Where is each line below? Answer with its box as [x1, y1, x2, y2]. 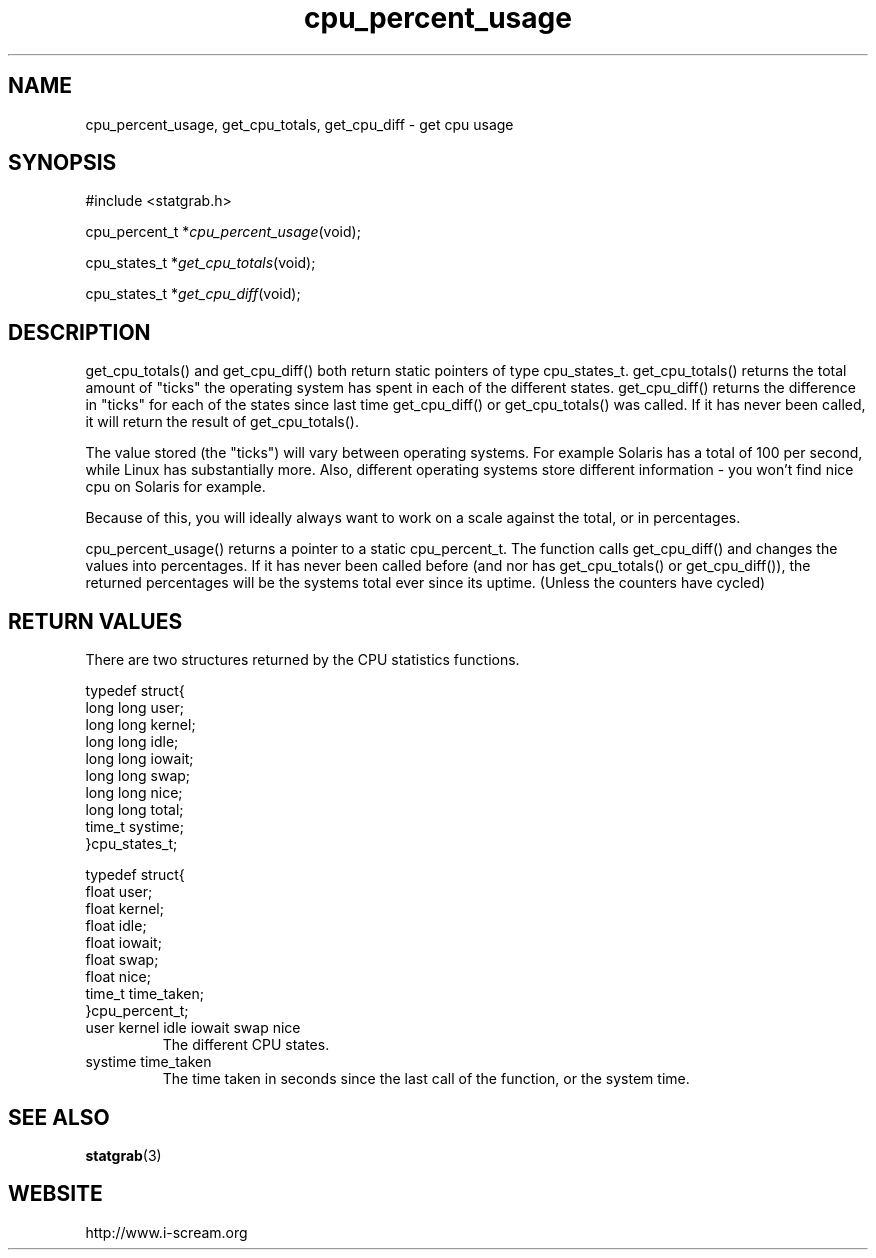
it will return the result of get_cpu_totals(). [85, 413, 359, 431]
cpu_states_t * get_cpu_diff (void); [85, 285, 301, 303]
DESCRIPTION [8, 319, 151, 345]
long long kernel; [85, 716, 196, 734]
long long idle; [85, 733, 179, 751]
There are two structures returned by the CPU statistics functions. [85, 651, 520, 669]
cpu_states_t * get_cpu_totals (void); [85, 254, 316, 272]
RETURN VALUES [8, 608, 183, 634]
